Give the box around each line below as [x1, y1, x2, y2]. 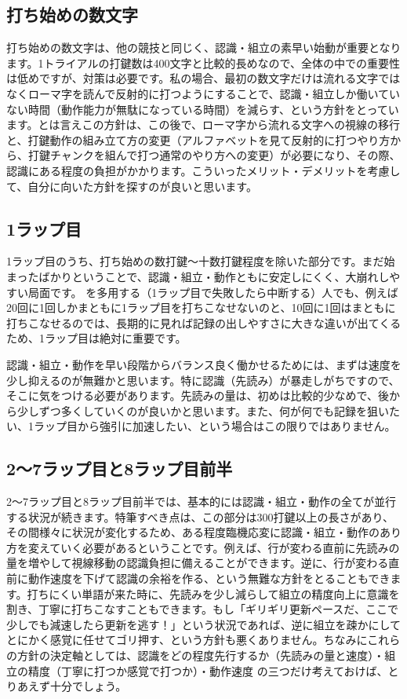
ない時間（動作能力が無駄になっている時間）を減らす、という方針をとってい [6, 101, 399, 117]
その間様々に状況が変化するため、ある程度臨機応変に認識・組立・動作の [6, 524, 380, 540]
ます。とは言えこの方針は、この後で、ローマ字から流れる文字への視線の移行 [6, 116, 401, 133]
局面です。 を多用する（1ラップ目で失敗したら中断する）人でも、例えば [27, 284, 398, 300]
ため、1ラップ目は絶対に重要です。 [6, 330, 187, 346]
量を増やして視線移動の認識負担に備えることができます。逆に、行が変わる [6, 554, 389, 571]
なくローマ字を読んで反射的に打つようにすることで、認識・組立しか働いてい [6, 85, 401, 101]
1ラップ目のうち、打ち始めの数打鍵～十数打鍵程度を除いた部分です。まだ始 [6, 253, 395, 269]
